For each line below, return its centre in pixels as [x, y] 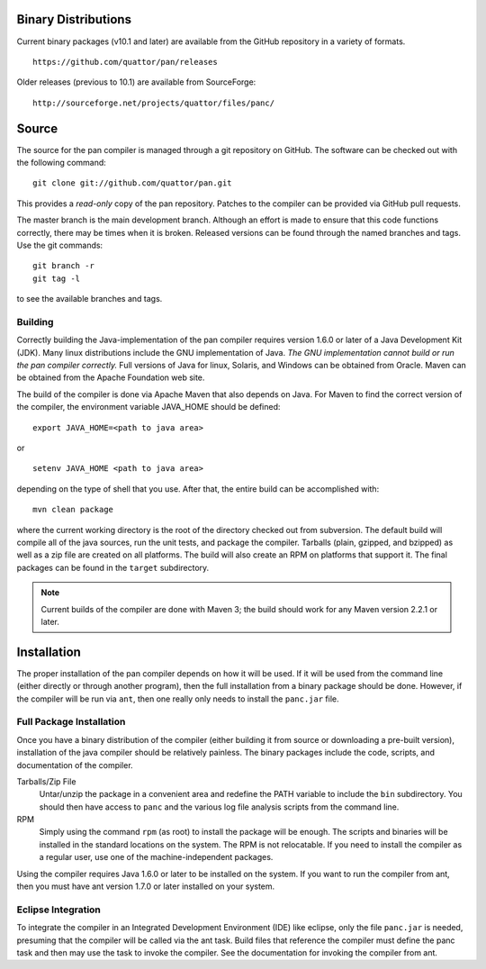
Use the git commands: [60, 245]
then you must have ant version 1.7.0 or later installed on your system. [146, 886]
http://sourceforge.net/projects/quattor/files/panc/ [153, 103]
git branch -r [63, 266]
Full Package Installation [71, 722]
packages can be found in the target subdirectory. [113, 567]
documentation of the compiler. [75, 765]
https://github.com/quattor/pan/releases [125, 62]
